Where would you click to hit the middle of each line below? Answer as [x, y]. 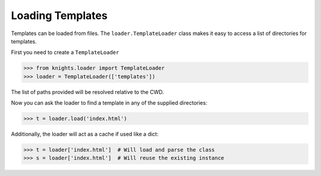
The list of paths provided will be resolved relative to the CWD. [87, 92]
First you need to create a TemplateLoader [65, 52]
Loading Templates [59, 15]
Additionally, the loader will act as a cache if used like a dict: [85, 134]
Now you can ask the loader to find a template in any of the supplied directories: [109, 103]
